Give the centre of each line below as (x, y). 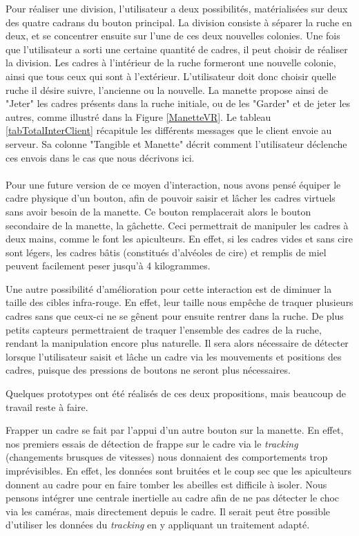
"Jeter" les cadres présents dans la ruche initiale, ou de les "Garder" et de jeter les (178, 103)
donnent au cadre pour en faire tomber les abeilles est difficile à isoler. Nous (166, 484)
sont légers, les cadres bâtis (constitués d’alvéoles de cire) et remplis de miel (166, 252)
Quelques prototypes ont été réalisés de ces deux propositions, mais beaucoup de (176, 393)
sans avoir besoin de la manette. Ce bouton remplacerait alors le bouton (158, 211)
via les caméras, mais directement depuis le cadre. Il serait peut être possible (168, 511)
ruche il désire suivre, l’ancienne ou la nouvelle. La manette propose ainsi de (167, 89)
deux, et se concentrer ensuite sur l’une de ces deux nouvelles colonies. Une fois (173, 36)
